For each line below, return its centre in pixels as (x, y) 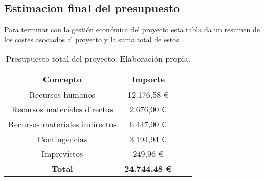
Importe (148, 79)
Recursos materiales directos (62, 109)
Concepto (62, 79)
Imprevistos (62, 154)
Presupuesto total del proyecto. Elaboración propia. (98, 59)
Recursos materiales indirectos (62, 124)
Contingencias (62, 139)
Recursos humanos (62, 95)
